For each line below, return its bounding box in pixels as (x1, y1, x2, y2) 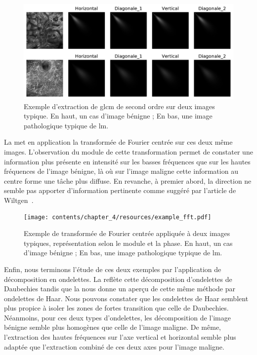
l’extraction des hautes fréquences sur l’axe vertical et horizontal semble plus (4, 332, 236, 342)
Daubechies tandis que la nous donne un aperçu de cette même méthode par (4, 283, 235, 294)
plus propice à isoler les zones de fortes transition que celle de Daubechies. (4, 303, 229, 313)
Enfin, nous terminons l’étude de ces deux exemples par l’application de (4, 264, 221, 274)
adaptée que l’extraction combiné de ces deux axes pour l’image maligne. (4, 341, 224, 352)
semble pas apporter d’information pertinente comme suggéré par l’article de (4, 185, 236, 196)
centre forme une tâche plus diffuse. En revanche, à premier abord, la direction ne (4, 175, 252, 186)
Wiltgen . (4, 195, 34, 205)
